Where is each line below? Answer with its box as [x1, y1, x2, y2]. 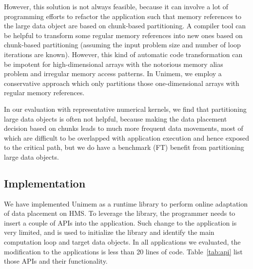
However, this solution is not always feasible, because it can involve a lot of [4, 1, 229, 11]
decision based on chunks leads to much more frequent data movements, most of [4, 123, 243, 133]
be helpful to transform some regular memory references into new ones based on [4, 30, 243, 40]
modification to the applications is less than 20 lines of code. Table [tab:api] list [4, 246, 243, 256]
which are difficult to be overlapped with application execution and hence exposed [4, 132, 250, 143]
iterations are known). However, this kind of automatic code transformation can [4, 49, 243, 59]
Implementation [4, 175, 86, 190]
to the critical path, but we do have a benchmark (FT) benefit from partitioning [4, 142, 244, 152]
